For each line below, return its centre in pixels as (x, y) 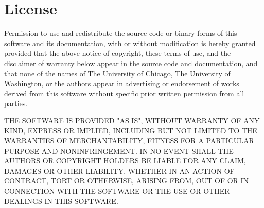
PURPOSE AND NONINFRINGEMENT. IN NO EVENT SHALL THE (119, 150)
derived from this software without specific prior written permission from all (124, 93)
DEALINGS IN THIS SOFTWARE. (61, 201)
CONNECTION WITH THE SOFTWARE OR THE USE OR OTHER (117, 191)
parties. (16, 103)
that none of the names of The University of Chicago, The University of (117, 73)
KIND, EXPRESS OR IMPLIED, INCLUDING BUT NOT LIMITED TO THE (131, 130)
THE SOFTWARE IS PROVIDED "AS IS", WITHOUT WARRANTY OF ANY (132, 120)
